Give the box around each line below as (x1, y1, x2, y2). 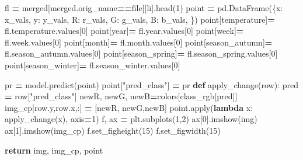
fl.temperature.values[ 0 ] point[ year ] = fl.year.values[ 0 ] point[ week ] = (5, 25, 244, 37)
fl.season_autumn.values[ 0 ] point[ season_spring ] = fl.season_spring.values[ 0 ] (5, 47, 278, 60)
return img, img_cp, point (5, 144, 103, 156)
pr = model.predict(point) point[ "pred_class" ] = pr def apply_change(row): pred (5, 78, 298, 91)
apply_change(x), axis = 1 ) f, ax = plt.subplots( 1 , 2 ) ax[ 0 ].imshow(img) (5, 113, 257, 125)
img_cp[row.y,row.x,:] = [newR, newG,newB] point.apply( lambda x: (5, 101, 253, 113)
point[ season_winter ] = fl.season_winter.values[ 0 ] (5, 58, 180, 71)
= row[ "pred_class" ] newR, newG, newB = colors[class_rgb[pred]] (5, 90, 238, 102)
